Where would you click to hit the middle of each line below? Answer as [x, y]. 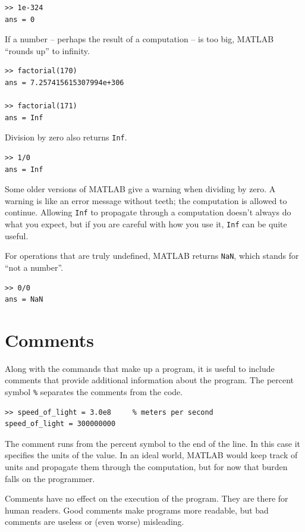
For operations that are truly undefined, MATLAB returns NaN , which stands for [152, 256]
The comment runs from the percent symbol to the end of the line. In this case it [152, 443]
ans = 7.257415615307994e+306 [65, 82]
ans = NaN [24, 300]
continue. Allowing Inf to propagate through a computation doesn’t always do [148, 212]
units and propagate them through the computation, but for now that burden [146, 467]
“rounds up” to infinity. [47, 50]
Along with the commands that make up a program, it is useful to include [140, 368]
